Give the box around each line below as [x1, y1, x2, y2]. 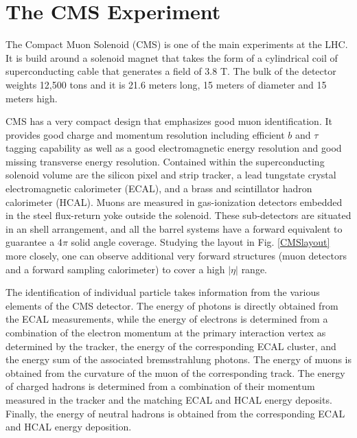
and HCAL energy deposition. [5, 419, 132, 434]
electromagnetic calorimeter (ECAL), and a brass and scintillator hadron [5, 181, 312, 196]
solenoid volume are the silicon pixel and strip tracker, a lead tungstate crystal [5, 168, 336, 182]
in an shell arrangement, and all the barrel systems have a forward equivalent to [5, 221, 343, 235]
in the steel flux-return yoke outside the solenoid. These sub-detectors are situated [5, 208, 352, 222]
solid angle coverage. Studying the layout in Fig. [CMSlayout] [71, 235, 330, 249]
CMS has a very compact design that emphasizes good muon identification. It [5, 114, 332, 128]
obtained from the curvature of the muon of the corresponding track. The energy [5, 365, 345, 380]
